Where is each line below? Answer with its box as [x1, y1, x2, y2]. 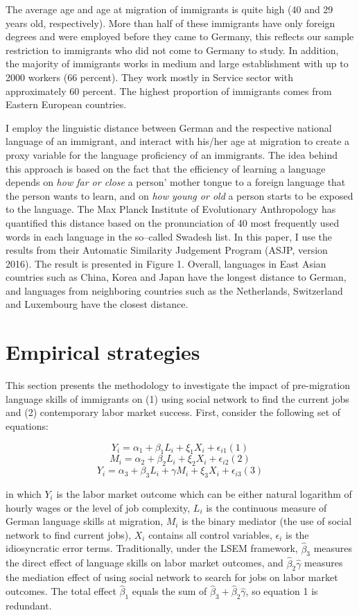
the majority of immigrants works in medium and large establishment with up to [6, 56, 349, 71]
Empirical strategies [6, 338, 200, 366]
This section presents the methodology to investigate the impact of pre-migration [6, 378, 351, 392]
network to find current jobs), [6, 527, 132, 542]
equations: [6, 418, 49, 433]
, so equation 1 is [245, 584, 318, 598]
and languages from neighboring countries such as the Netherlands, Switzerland [6, 283, 343, 297]
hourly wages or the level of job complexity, [6, 500, 191, 514]
